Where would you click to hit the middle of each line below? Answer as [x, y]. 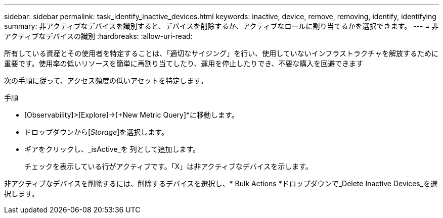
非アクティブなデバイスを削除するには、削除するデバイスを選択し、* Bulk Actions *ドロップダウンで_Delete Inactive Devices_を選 [221, 183]
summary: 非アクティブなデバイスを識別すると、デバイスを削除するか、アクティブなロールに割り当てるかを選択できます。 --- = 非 [221, 26]
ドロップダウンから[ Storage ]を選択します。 [96, 132]
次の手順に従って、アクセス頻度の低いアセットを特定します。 [106, 80]
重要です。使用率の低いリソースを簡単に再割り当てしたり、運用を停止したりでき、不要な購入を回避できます [184, 63]
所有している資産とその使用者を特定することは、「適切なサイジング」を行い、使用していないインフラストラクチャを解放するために [221, 53]
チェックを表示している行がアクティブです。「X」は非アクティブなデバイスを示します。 [168, 166]
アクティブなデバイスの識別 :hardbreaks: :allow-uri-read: [98, 36]
